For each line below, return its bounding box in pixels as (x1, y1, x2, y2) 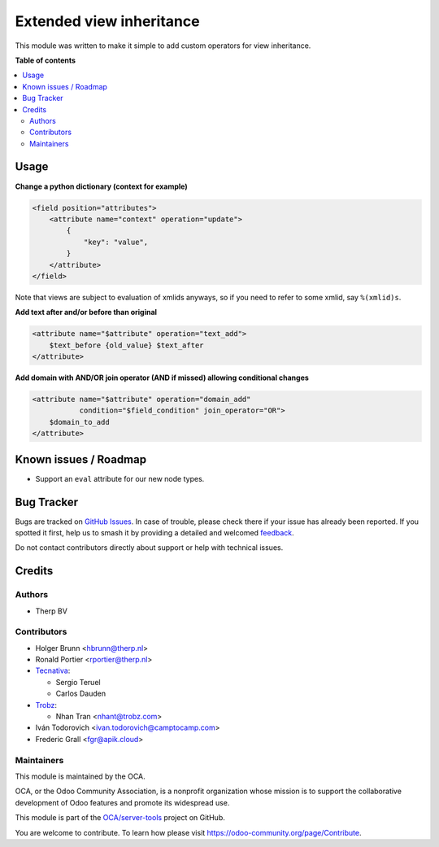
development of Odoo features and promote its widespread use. (15, 797, 230, 807)
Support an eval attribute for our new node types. (35, 474, 205, 483)
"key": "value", (83, 237, 149, 247)
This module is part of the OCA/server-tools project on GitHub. (15, 813, 225, 823)
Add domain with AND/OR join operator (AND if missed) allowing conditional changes (15, 373, 309, 382)
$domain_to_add (49, 417, 110, 426)
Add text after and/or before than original (15, 308, 158, 317)
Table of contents (15, 55, 76, 65)
